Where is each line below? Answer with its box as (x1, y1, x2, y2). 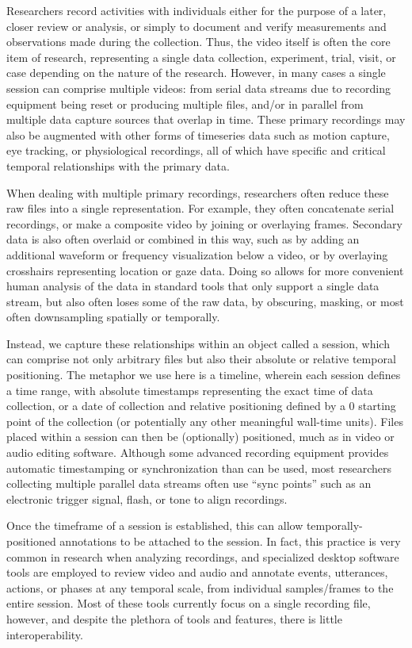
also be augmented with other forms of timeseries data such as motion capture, (6, 126, 390, 143)
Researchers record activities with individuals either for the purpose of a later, (6, 2, 387, 18)
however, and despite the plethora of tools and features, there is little (6, 610, 342, 627)
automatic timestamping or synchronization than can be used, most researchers (6, 459, 391, 476)
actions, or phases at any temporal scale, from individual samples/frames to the (6, 579, 394, 596)
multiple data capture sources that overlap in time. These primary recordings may (6, 111, 406, 128)
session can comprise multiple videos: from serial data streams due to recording (6, 79, 391, 96)
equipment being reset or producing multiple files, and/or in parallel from (6, 95, 364, 112)
